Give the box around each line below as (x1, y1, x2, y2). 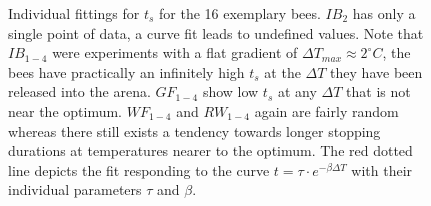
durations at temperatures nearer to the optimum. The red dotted (8, 140, 413, 161)
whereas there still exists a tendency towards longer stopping (8, 120, 381, 141)
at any (277, 81, 317, 102)
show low (202, 81, 259, 102)
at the (264, 61, 301, 82)
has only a (352, 3, 416, 23)
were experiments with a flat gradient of (52, 42, 298, 63)
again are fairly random (254, 100, 399, 121)
